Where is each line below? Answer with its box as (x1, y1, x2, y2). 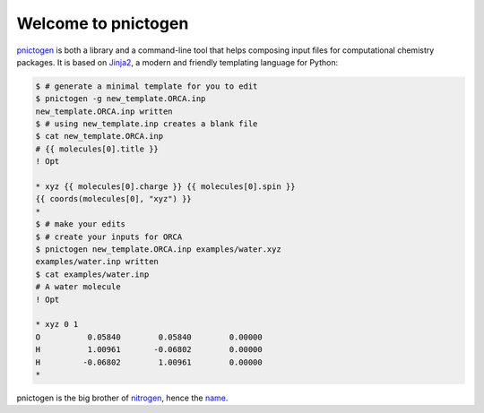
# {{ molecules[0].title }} (35, 143, 159, 154)
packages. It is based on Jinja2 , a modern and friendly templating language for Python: (16, 56, 339, 67)
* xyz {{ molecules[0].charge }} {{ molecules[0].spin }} (35, 182, 296, 192)
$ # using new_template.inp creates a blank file (35, 119, 258, 129)
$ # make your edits (35, 219, 125, 229)
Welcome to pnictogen (16, 13, 189, 33)
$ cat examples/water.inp (35, 269, 150, 280)
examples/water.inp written (35, 256, 159, 267)
